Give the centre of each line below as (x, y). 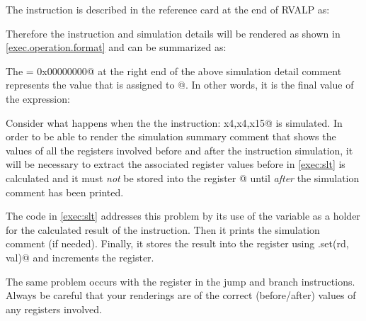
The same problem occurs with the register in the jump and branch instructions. (181, 281)
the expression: (38, 98)
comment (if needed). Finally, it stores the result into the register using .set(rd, (177, 243)
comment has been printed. (65, 192)
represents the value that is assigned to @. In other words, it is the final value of (180, 85)
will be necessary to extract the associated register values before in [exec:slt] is (176, 164)
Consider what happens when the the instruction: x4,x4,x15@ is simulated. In (174, 122)
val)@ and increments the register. (80, 257)
